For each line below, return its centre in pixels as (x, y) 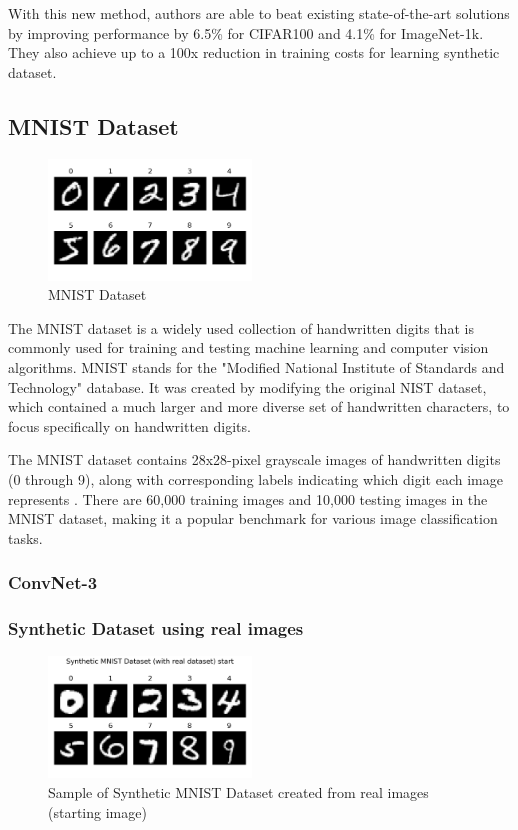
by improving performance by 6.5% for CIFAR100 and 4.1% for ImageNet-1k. (246, 32)
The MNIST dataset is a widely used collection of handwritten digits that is (241, 327)
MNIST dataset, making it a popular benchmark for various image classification (253, 518)
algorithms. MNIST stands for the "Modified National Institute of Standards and (256, 366)
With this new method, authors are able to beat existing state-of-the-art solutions (259, 13)
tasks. (25, 537)
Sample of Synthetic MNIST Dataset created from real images (238, 791)
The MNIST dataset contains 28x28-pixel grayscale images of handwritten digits (254, 459)
